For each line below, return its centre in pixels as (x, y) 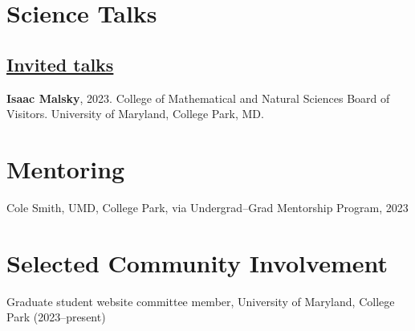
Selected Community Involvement (197, 262)
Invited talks (60, 64)
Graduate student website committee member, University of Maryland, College (201, 301)
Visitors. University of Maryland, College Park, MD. (135, 114)
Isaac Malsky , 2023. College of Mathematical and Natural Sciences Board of (198, 98)
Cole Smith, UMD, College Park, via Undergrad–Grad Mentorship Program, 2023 (207, 207)
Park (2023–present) (56, 317)
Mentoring (66, 168)
